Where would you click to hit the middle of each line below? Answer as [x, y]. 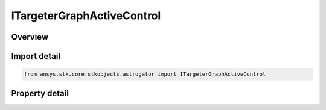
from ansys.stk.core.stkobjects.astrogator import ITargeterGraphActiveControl [145, 74]
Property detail [40, 93]
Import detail [36, 56]
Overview [30, 37]
